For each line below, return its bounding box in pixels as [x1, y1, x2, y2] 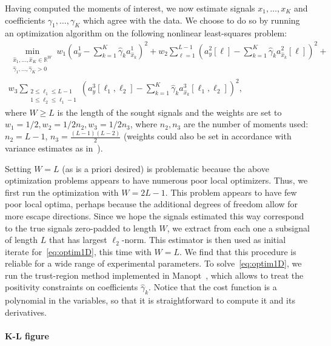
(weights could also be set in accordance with [123, 130, 292, 142]
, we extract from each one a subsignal [167, 221, 310, 234]
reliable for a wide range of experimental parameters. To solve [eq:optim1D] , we [5, 257, 302, 270]
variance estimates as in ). [5, 141, 103, 154]
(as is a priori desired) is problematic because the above [62, 162, 269, 175]
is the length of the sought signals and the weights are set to [57, 105, 282, 118]
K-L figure [5, 330, 49, 342]
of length [5, 233, 38, 246]
